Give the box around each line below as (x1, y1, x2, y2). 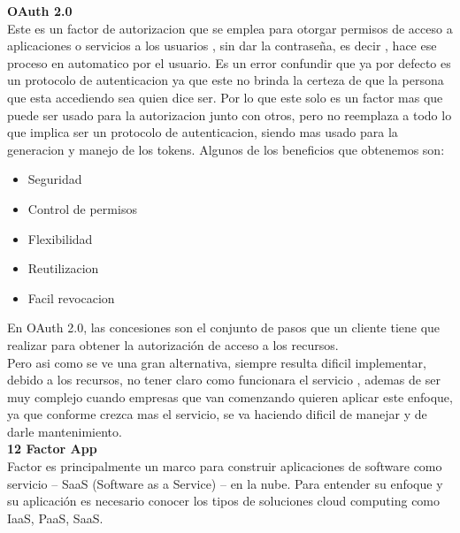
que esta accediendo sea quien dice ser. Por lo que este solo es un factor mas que (7, 88, 443, 106)
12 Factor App (7, 439, 97, 458)
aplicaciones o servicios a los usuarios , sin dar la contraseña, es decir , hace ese (7, 36, 437, 55)
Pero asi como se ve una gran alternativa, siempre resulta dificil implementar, (7, 353, 426, 371)
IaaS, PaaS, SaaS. (7, 508, 103, 527)
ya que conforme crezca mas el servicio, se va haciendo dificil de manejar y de (7, 405, 427, 423)
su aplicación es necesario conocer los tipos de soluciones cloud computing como (7, 491, 441, 510)
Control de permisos (27, 199, 137, 217)
